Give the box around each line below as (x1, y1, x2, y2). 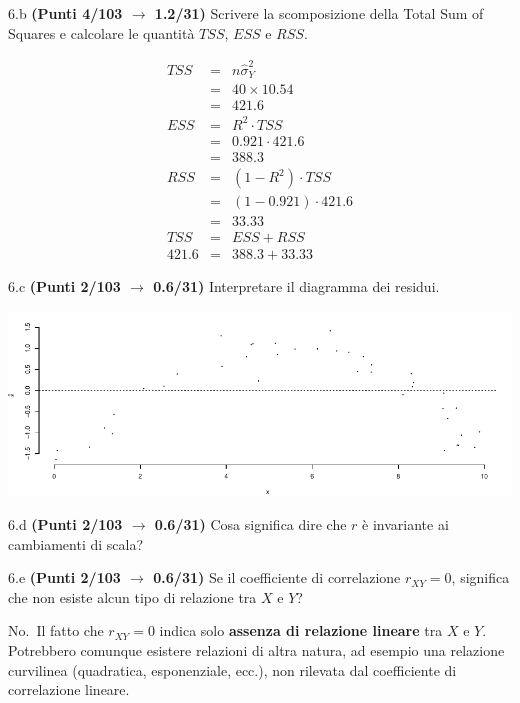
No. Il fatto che (8, 620, 104, 641)
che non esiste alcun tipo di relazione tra (8, 586, 257, 607)
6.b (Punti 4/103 (8, 3, 123, 23)
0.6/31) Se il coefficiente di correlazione (153, 567, 401, 588)
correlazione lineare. (8, 679, 130, 700)
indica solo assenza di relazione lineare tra (159, 620, 443, 641)
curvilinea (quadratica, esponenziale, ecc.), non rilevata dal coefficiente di (8, 659, 457, 680)
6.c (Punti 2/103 (8, 276, 121, 297)
